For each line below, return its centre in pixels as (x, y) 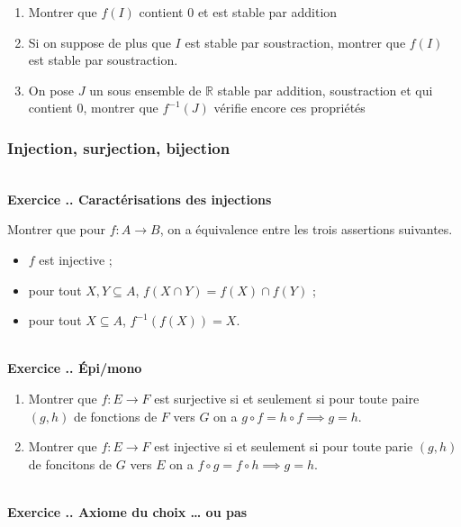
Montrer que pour (57, 229)
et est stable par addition (267, 12)
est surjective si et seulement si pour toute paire (287, 398)
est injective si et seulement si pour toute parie (284, 446)
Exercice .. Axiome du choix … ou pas (127, 511)
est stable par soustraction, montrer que (295, 42)
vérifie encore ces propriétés (289, 108)
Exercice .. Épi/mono (75, 368)
